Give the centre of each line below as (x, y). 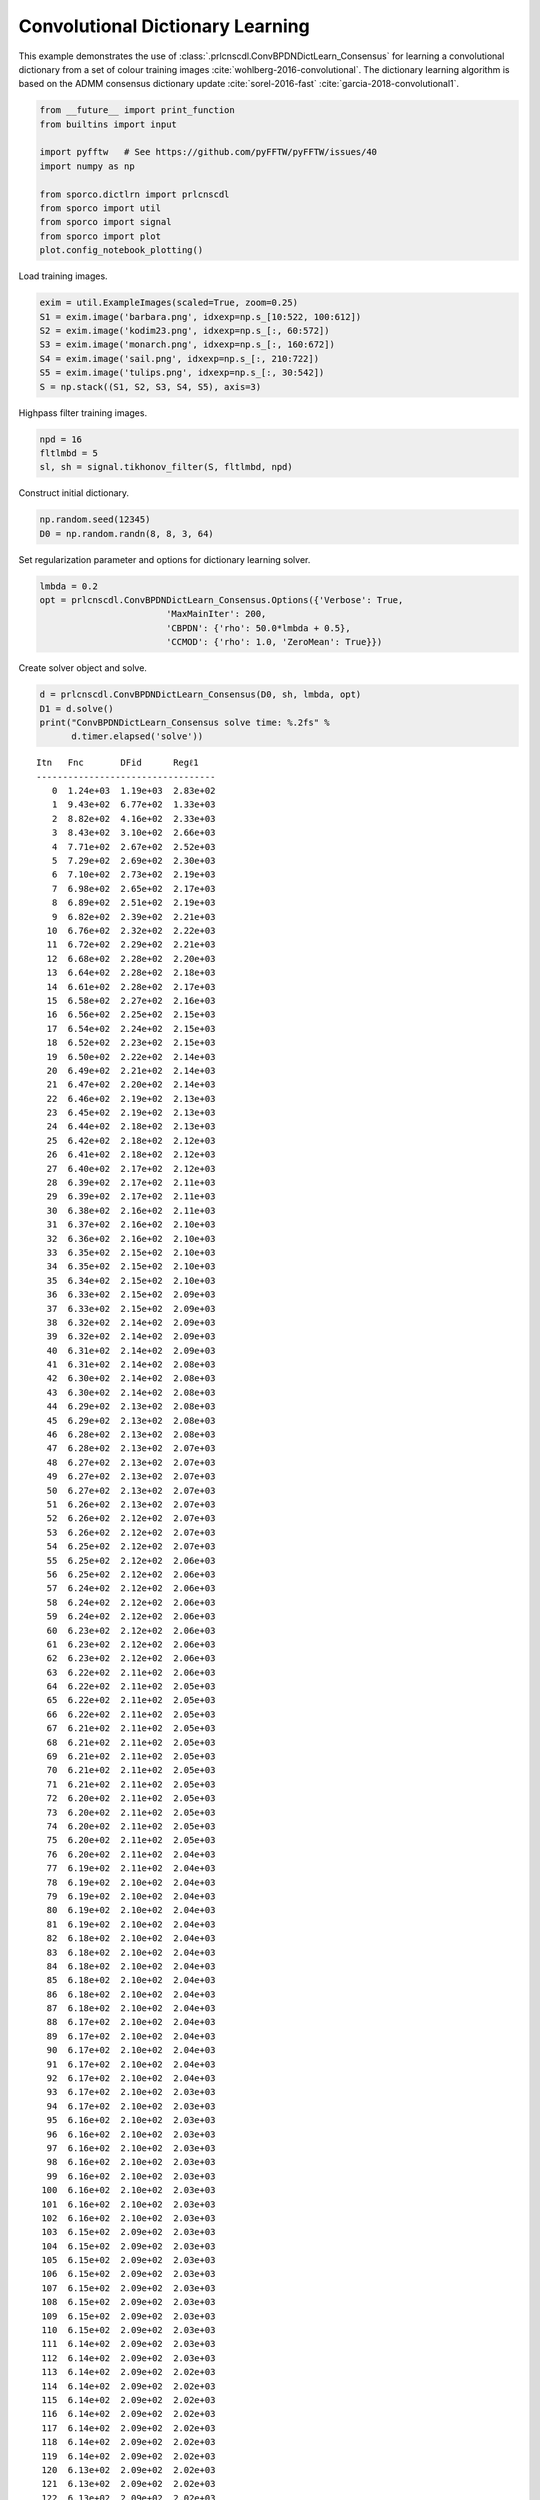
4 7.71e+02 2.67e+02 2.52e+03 (133, 846)
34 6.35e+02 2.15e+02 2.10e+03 (131, 1266)
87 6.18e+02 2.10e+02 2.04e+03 (131, 2008)
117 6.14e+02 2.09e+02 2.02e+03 (128, 2428)
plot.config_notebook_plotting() (121, 250)
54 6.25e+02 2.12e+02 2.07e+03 (131, 1546)
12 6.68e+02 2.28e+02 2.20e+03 (131, 958)
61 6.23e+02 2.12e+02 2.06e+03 (131, 1644)
